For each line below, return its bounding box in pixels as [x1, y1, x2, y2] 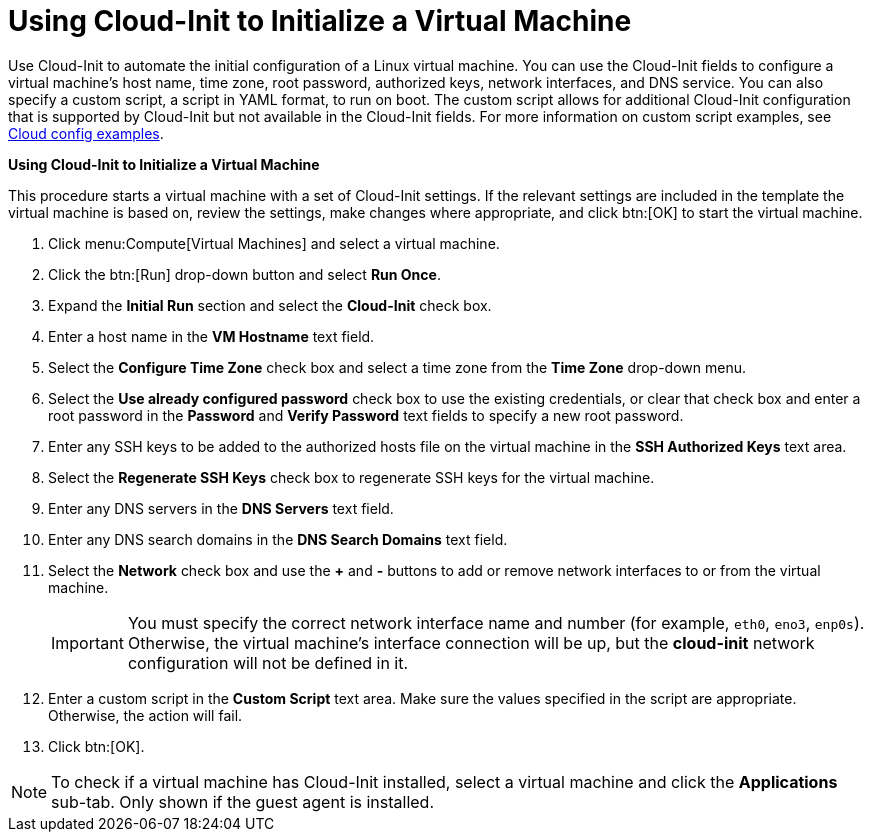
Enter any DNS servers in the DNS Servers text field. [48, 499, 394, 517]
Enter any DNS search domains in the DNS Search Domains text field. [48, 530, 508, 548]
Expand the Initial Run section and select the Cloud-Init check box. [48, 296, 492, 314]
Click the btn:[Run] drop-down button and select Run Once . [48, 265, 441, 283]
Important [51, 632, 124, 653]
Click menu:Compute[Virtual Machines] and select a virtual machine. [48, 234, 500, 252]
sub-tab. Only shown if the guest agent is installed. [51, 791, 435, 812]
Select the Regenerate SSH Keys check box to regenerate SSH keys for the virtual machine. [48, 468, 655, 486]
